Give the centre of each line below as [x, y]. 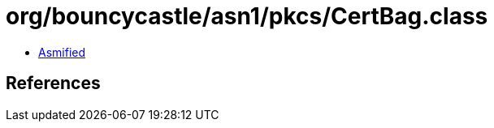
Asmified [62, 52]
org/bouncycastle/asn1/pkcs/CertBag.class [247, 16]
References [53, 83]
